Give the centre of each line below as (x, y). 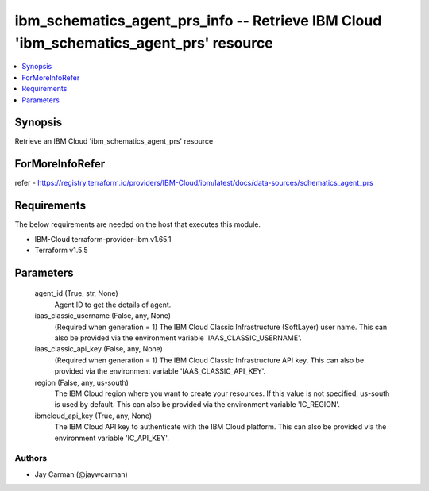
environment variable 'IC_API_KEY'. (112, 438)
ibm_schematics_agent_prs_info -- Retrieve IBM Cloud (198, 21)
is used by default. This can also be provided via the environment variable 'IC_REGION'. (197, 405)
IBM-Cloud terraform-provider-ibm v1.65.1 (103, 239)
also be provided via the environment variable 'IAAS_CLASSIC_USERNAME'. (178, 338)
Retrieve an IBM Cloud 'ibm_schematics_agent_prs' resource (114, 141)
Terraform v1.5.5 (62, 251)
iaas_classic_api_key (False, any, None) (99, 349)
